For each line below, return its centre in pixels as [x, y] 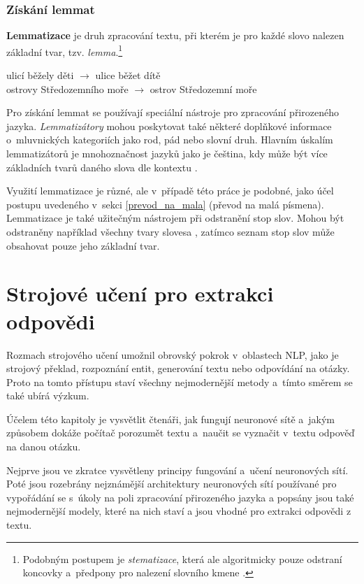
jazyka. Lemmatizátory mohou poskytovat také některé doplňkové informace [169, 126]
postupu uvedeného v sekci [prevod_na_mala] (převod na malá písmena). [165, 204]
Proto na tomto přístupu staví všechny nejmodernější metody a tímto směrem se [180, 382]
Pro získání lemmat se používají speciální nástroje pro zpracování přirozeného [173, 112]
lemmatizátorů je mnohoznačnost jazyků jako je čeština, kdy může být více [167, 154]
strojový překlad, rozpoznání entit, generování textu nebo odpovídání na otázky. [178, 368]
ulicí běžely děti [40, 75]
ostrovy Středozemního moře [67, 88]
